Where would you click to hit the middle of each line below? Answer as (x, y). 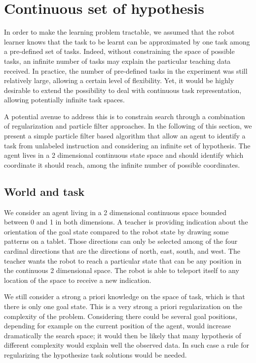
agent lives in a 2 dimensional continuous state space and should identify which (124, 155)
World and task (44, 191)
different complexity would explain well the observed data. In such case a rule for (127, 345)
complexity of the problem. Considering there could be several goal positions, (121, 316)
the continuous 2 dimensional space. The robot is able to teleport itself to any (122, 270)
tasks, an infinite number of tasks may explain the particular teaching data (117, 61)
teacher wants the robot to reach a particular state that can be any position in (123, 260)
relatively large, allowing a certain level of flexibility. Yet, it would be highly (119, 80)
